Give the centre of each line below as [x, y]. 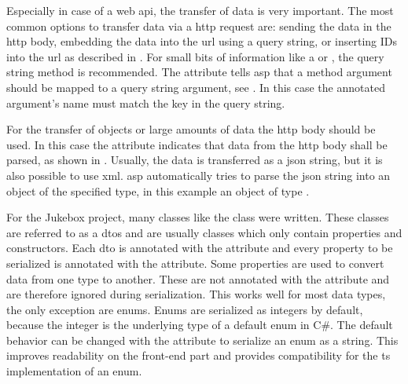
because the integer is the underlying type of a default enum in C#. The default [200, 325]
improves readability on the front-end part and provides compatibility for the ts [198, 355]
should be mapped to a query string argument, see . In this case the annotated [196, 87]
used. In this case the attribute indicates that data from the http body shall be [197, 144]
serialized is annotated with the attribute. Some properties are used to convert [195, 263]
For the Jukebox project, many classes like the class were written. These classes [198, 217]
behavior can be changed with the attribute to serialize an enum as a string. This [202, 340]
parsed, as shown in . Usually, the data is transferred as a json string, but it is [195, 160]
